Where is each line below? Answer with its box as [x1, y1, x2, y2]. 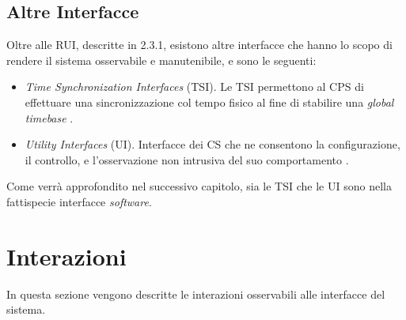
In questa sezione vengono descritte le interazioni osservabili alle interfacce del [6, 285, 385, 302]
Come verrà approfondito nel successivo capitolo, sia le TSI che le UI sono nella [6, 178, 392, 194]
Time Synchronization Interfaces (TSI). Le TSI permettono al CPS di [25, 78, 364, 95]
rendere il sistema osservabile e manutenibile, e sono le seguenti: [6, 51, 317, 68]
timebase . [25, 109, 74, 126]
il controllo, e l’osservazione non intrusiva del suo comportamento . [25, 151, 349, 168]
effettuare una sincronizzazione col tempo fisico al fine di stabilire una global [25, 93, 394, 110]
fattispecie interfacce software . [6, 193, 152, 209]
